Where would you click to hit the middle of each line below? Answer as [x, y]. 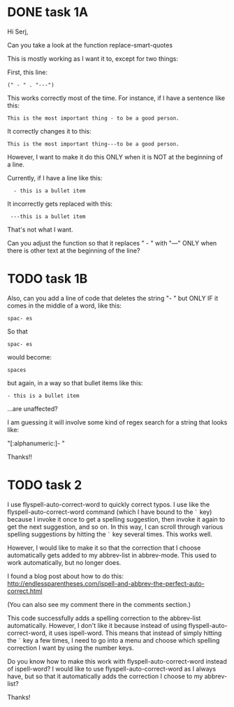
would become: [30, 357]
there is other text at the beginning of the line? [74, 250]
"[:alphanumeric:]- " [36, 443]
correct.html [25, 591]
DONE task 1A [48, 12]
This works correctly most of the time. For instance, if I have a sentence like [116, 98]
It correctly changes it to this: [50, 131]
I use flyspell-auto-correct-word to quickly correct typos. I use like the [109, 504]
